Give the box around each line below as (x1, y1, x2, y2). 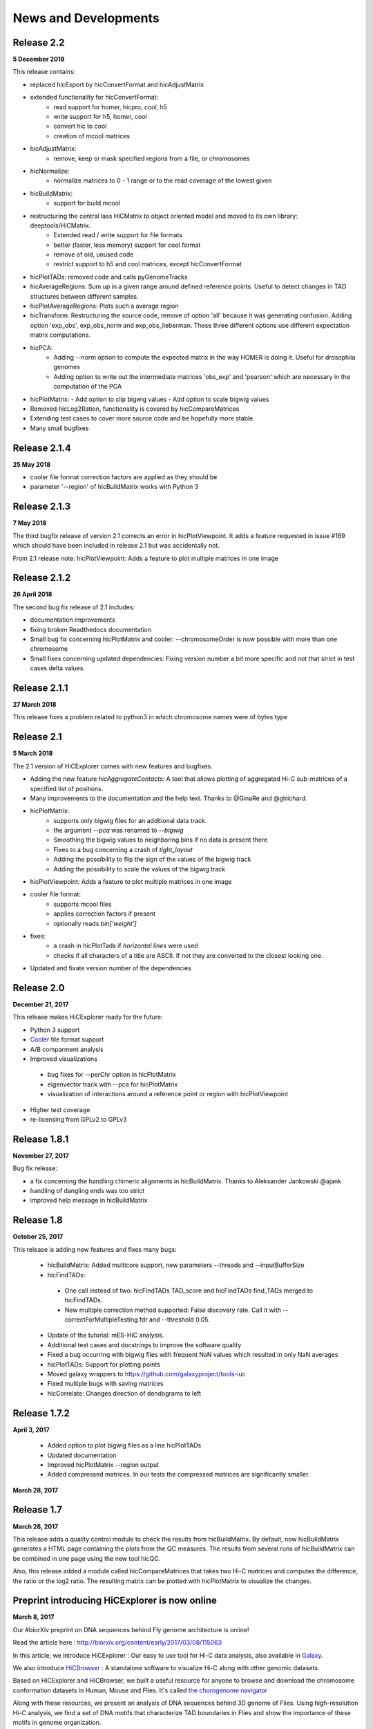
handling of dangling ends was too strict (30, 1187, 145, 1195)
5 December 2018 (12, 55, 65, 64)
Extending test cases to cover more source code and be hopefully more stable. (30, 414, 255, 423)
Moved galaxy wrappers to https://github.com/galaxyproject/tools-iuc (47, 1370, 246, 1378)
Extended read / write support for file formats (53, 231, 183, 239)
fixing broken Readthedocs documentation (30, 625, 152, 634)
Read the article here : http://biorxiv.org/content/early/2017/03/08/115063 (12, 1638, 222, 1647)
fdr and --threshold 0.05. (139, 1315, 211, 1324)
